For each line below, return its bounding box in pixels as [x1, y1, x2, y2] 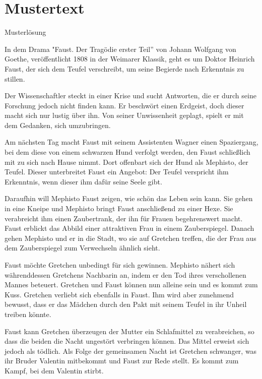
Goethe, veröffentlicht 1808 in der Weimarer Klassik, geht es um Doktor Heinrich [5, 53, 255, 64]
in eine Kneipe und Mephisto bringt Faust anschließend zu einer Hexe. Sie [5, 203, 233, 214]
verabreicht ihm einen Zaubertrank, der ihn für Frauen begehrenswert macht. [5, 213, 243, 223]
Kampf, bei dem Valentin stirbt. [5, 365, 104, 375]
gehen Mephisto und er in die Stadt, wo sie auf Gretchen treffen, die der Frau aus [5, 232, 256, 243]
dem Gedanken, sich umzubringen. [5, 119, 111, 130]
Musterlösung [5, 27, 46, 37]
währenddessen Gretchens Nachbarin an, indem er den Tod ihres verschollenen [5, 269, 246, 280]
